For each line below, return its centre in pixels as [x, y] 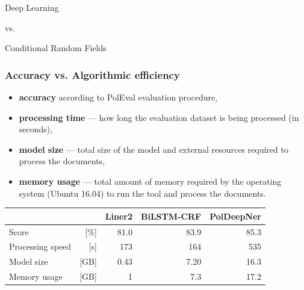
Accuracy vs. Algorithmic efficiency [92, 74]
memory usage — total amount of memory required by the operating [150, 181]
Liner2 [119, 216]
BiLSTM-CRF [171, 216]
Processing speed [40, 246]
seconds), [36, 129]
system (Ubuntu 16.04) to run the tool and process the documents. [142, 193]
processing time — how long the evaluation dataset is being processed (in [159, 117]
